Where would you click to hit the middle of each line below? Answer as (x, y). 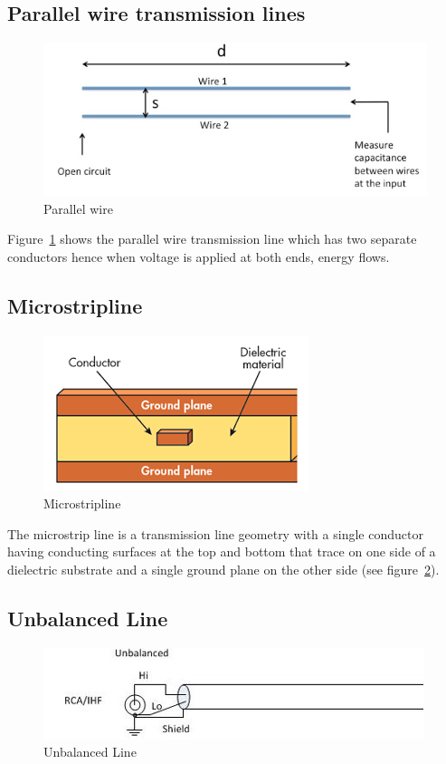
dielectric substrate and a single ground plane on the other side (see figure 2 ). (223, 569)
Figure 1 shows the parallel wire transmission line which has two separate (212, 239)
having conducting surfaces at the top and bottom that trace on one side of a (222, 551)
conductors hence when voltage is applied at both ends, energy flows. (199, 256)
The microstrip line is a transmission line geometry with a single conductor (215, 533)
